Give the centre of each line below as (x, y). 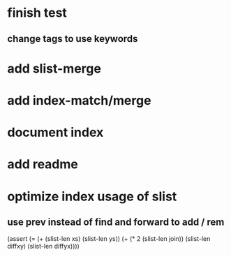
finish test (37, 13)
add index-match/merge (79, 100)
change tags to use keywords (73, 39)
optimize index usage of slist (92, 196)
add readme (43, 164)
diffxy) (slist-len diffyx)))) (44, 247)
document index (55, 132)
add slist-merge (54, 68)
